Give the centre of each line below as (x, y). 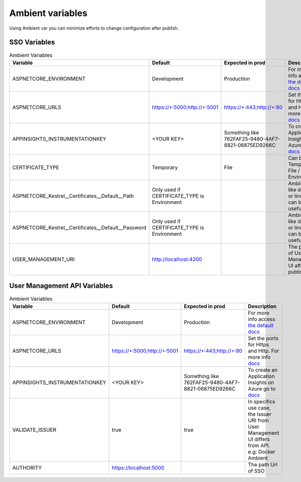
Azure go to (262, 389)
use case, (259, 408)
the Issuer (260, 414)
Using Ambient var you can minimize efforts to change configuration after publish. (94, 28)
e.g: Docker (262, 451)
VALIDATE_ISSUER (34, 430)
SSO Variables (32, 42)
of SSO (256, 470)
